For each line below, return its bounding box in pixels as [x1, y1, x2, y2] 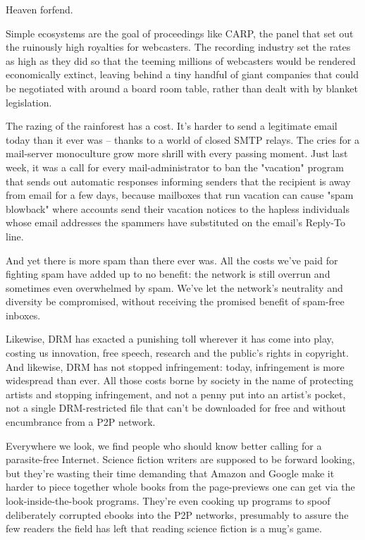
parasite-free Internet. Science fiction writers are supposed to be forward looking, [6, 452, 355, 467]
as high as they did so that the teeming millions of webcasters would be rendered [6, 53, 356, 68]
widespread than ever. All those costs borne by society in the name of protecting [6, 373, 354, 388]
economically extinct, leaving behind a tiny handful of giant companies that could [6, 67, 359, 82]
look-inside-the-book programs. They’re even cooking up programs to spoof [6, 493, 330, 508]
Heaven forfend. [6, 2, 73, 16]
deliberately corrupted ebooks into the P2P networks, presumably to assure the [6, 507, 349, 522]
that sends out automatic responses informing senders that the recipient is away [6, 173, 351, 188]
